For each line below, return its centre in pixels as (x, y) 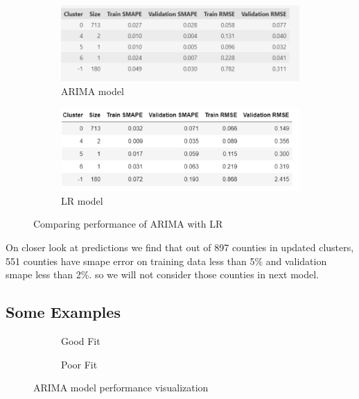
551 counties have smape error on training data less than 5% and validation (166, 261)
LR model (82, 200)
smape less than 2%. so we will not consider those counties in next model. (163, 274)
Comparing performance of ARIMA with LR (128, 224)
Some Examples (63, 312)
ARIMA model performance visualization (121, 388)
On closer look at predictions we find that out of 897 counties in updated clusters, (180, 247)
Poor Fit (79, 364)
